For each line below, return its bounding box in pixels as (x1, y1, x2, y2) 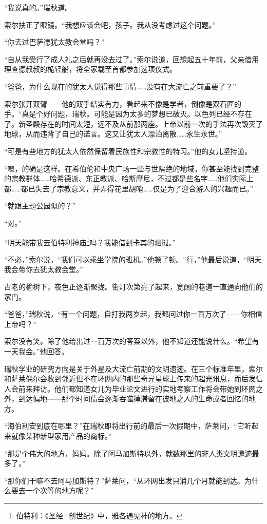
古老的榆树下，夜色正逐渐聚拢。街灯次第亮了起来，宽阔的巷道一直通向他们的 (4, 281, 263, 292)
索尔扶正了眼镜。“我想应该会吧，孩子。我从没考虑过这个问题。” (4, 19, 216, 30)
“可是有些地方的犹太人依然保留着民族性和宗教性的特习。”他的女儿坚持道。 (4, 145, 252, 156)
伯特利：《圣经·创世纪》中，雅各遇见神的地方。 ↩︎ (16, 510, 183, 521)
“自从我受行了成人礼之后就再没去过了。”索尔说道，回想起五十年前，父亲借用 (4, 53, 259, 64)
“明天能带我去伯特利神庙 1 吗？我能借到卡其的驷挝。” (4, 235, 176, 247)
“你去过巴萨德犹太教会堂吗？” (4, 36, 105, 47)
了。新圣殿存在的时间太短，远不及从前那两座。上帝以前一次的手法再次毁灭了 (4, 118, 263, 129)
